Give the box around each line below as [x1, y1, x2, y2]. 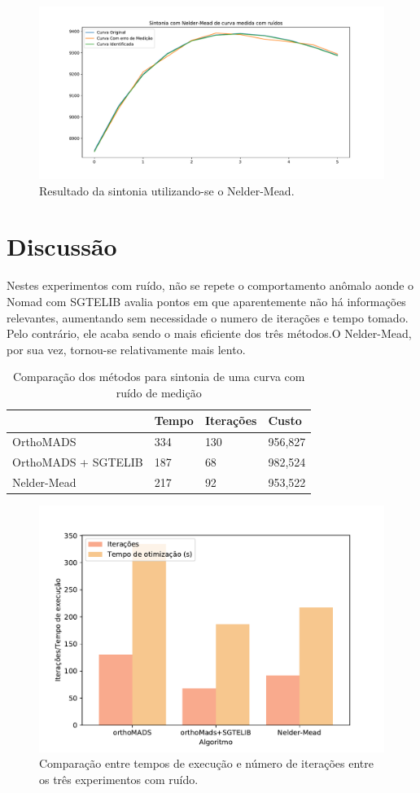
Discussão [7, 230, 117, 263]
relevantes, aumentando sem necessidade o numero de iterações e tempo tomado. [7, 309, 409, 326]
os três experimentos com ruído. [39, 770, 199, 787]
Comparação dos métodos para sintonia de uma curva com [12, 368, 305, 385]
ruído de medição [116, 383, 202, 401]
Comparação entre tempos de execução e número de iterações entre [39, 755, 374, 772]
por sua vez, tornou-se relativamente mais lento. [7, 340, 246, 357]
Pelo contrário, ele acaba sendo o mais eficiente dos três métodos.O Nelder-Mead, [7, 325, 412, 342]
